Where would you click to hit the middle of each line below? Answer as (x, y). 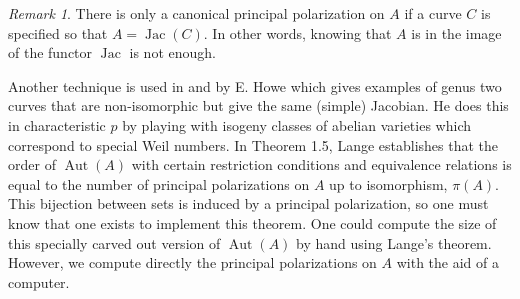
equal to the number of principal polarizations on (159, 183)
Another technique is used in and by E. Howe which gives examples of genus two (255, 85)
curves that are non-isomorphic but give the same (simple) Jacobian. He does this (258, 105)
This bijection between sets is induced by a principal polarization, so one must (248, 203)
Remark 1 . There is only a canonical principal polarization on (196, 13)
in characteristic (57, 124)
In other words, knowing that (302, 32)
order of (32, 164)
